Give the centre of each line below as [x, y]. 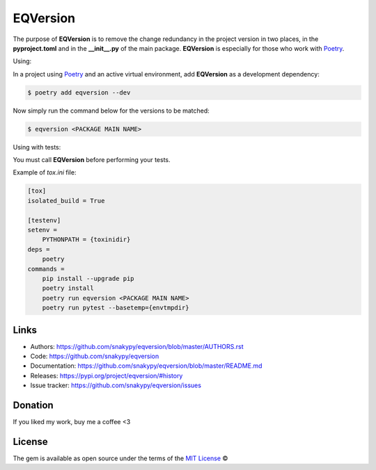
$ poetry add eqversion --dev [79, 92]
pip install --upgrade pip [88, 278]
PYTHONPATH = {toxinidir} [86, 240]
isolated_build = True [66, 201]
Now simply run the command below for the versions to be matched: [111, 111]
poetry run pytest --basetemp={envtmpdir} [116, 308]
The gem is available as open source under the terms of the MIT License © [120, 458]
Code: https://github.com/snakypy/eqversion [95, 356]
